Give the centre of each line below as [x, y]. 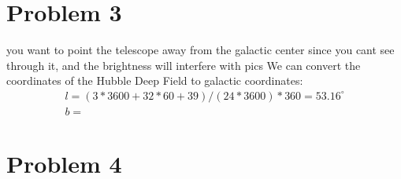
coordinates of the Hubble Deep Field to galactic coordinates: [155, 80]
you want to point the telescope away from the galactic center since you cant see [200, 50]
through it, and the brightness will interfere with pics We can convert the [184, 65]
